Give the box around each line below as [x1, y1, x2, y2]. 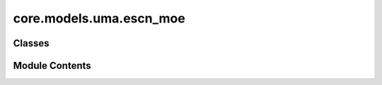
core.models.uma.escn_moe [13, 11, 185, 26]
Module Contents [13, 60, 91, 72]
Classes [13, 37, 50, 49]
